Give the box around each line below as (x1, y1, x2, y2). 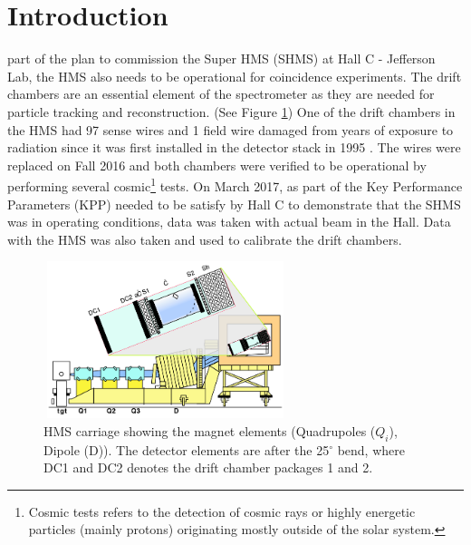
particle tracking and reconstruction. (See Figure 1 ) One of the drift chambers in (7, 102, 456, 121)
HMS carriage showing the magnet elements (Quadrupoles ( (43, 421, 376, 440)
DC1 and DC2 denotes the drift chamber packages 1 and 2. (43, 458, 373, 477)
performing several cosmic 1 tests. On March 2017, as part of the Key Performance (7, 174, 463, 195)
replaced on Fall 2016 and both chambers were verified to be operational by (7, 155, 427, 174)
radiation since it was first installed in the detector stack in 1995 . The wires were (7, 138, 461, 157)
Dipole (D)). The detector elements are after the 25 (43, 440, 330, 459)
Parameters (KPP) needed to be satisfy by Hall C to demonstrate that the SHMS (7, 194, 461, 213)
